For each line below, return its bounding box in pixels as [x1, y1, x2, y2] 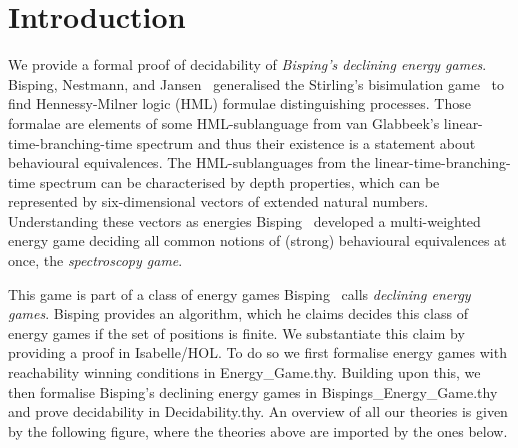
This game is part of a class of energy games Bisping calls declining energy [8, 283, 471, 304]
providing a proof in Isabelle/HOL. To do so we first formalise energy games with [8, 342, 507, 363]
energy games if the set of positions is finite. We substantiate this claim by [8, 322, 465, 343]
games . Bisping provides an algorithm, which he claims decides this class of [8, 303, 468, 324]
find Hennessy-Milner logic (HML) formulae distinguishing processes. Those [8, 93, 471, 114]
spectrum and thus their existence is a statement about [136, 132, 476, 153]
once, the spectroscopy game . [8, 250, 183, 271]
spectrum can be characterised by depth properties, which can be [39, 171, 440, 192]
